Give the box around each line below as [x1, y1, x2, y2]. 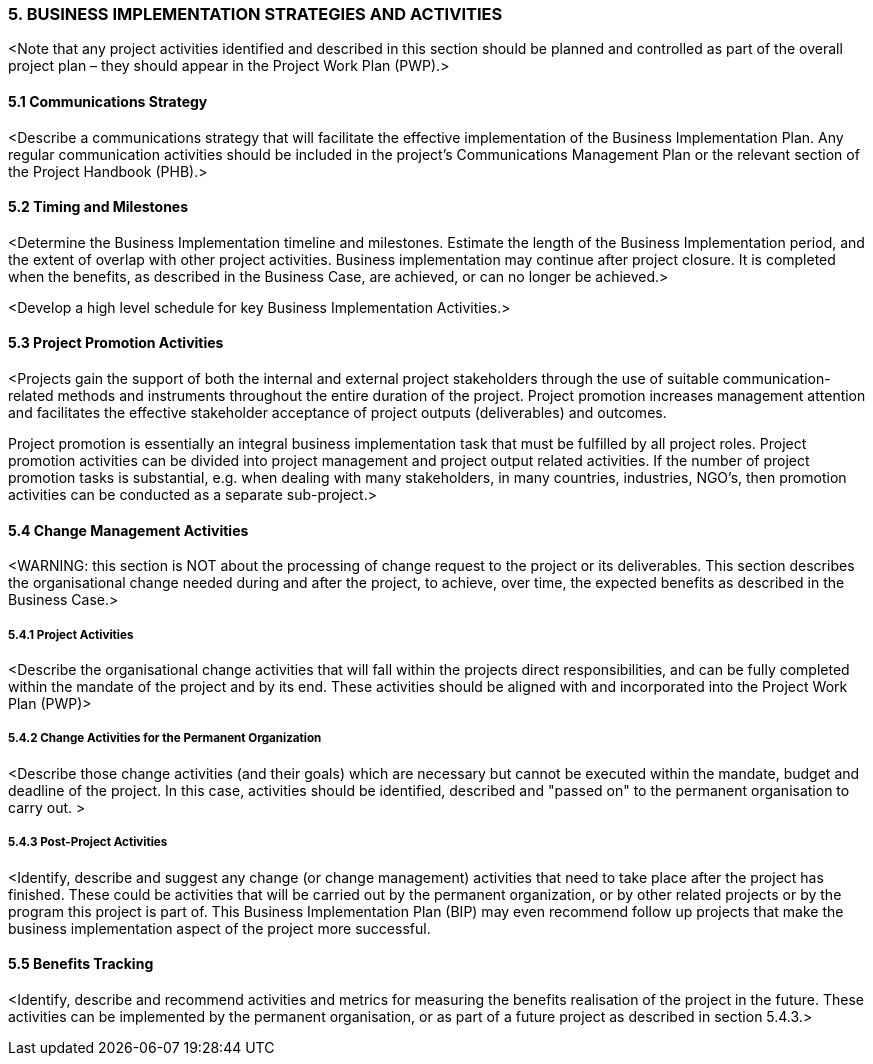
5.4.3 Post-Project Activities [8, 835, 168, 850]
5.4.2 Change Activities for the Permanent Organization [8, 731, 322, 746]
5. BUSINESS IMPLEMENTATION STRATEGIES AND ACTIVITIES [8, 4, 503, 24]
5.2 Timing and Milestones [8, 198, 189, 216]
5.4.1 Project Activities [8, 627, 134, 642]
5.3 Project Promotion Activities [8, 334, 224, 352]
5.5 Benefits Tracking [8, 955, 154, 973]
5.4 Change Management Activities [8, 521, 249, 539]
